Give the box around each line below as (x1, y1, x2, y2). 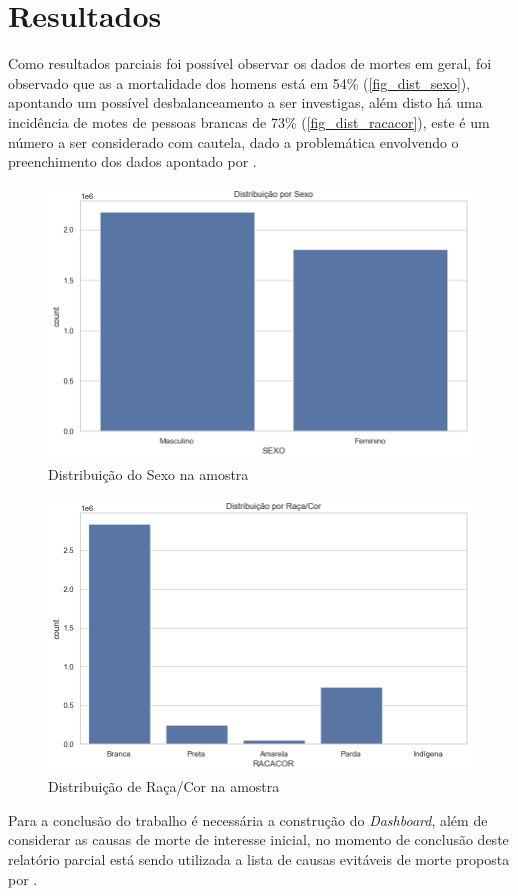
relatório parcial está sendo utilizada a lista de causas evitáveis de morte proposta (8, 848, 510, 869)
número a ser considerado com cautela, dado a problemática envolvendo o (8, 131, 459, 152)
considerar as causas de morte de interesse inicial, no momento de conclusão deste (8, 829, 509, 850)
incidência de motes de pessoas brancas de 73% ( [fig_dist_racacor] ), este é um (8, 111, 490, 132)
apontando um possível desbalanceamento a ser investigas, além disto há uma (8, 92, 483, 113)
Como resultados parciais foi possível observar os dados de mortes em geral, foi (8, 53, 492, 74)
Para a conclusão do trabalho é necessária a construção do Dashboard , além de (8, 809, 488, 830)
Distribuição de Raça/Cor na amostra (48, 776, 280, 797)
